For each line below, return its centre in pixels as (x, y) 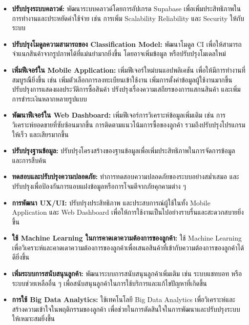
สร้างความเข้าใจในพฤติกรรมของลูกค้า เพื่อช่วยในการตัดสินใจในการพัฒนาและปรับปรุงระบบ (126, 309)
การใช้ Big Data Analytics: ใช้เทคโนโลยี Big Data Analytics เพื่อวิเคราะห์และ (124, 299)
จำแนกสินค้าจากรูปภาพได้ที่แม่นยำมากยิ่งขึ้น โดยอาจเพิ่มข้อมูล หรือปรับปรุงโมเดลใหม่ (119, 53)
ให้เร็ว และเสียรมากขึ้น (40, 134)
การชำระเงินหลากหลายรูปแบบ (49, 98)
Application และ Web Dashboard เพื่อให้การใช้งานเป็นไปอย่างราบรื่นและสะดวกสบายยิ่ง (128, 212)
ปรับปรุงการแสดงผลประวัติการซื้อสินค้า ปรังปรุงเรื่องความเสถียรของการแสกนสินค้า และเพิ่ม (126, 89)
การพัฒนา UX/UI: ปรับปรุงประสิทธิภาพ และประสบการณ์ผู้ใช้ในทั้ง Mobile (111, 202)
